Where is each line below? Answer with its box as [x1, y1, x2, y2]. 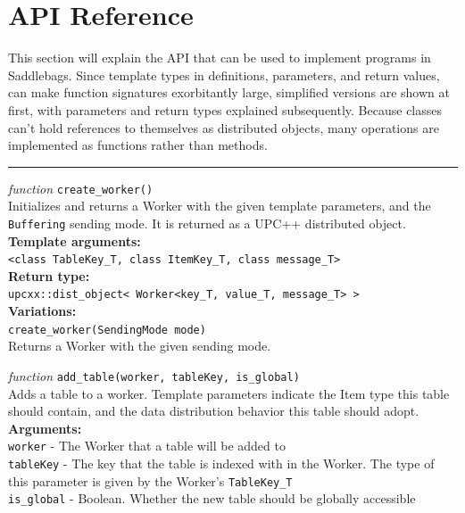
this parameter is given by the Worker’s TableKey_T [8, 471, 293, 490]
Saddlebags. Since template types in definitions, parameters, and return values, [8, 65, 440, 84]
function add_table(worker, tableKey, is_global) [8, 366, 300, 385]
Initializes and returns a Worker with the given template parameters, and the [8, 196, 431, 215]
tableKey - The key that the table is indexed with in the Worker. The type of [8, 454, 435, 473]
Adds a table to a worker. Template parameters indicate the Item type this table [8, 384, 450, 402]
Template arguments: [8, 231, 141, 250]
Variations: [8, 302, 77, 320]
